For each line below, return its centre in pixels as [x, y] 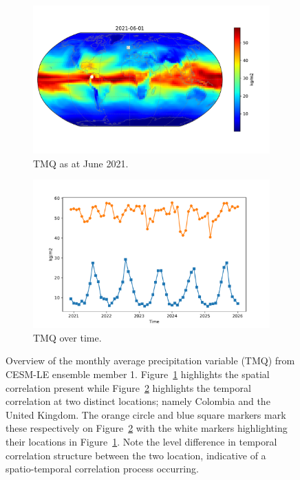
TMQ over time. [67, 337]
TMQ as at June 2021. [81, 163]
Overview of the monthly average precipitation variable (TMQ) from [150, 361]
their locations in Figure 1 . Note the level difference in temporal [141, 441]
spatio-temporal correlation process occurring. [102, 469]
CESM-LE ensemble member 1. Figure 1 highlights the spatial [138, 374]
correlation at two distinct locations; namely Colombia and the [138, 401]
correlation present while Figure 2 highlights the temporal [128, 387]
